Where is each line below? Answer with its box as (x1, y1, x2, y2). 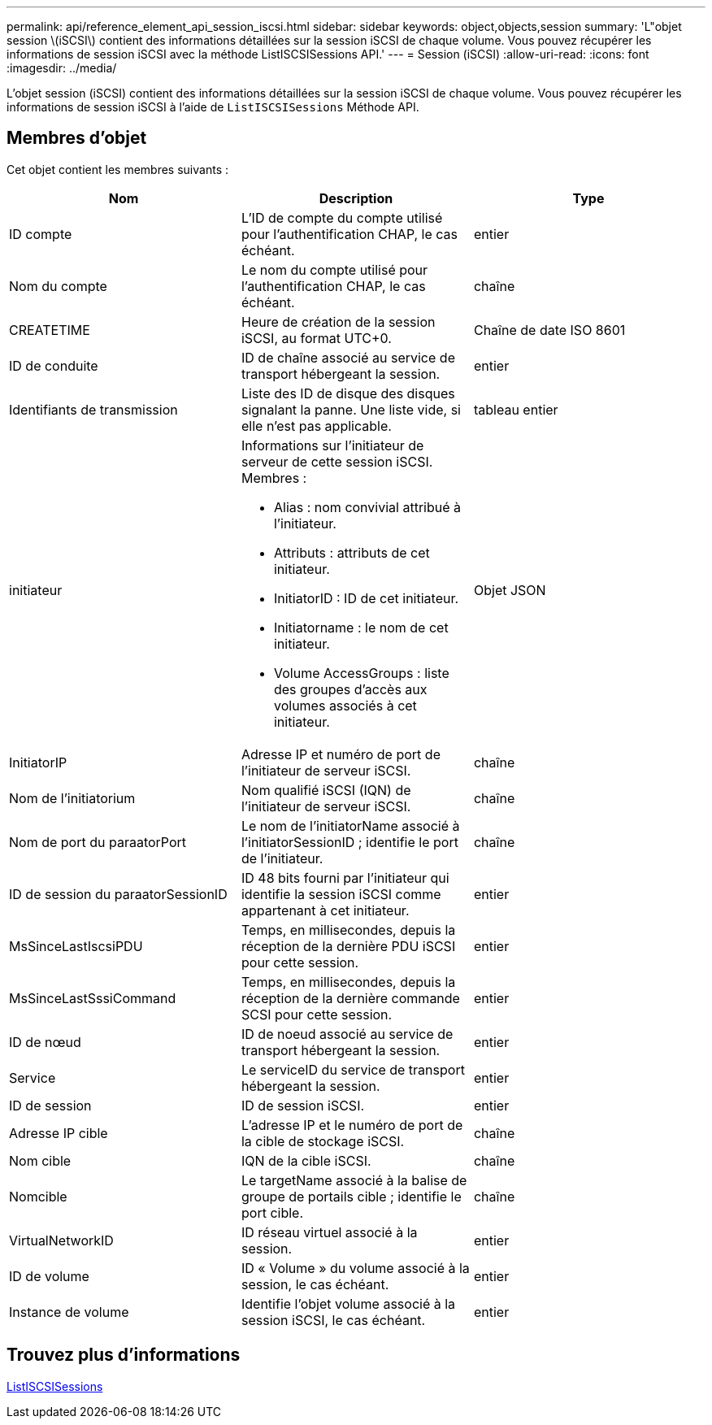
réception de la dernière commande (241, 989, 460, 1006)
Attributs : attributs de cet (273, 544, 430, 561)
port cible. (241, 1204, 304, 1221)
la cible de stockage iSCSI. (241, 1132, 405, 1149)
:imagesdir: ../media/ (7, 61, 117, 75)
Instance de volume (9, 1303, 129, 1320)
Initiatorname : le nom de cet (273, 619, 449, 636)
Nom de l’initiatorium (9, 789, 136, 806)
